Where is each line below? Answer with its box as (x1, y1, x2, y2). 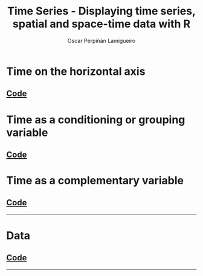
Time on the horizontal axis (6, 65, 146, 78)
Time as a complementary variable (6, 174, 184, 188)
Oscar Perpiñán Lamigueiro (67, 37, 136, 44)
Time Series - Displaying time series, (7, 4, 196, 18)
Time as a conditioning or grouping (6, 113, 185, 126)
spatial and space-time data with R (12, 17, 191, 31)
